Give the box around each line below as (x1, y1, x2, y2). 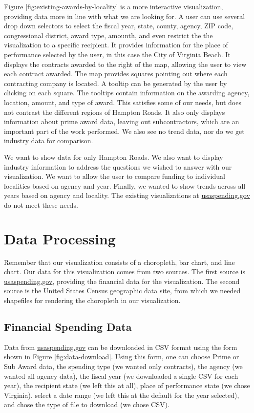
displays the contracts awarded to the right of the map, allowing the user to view (4, 59, 247, 69)
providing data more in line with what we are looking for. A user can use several (4, 11, 245, 21)
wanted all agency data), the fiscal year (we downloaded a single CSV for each (4, 370, 238, 381)
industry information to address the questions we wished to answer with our (4, 161, 232, 172)
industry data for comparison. (4, 135, 93, 146)
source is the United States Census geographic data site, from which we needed (4, 285, 241, 296)
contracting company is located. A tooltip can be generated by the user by (4, 78, 227, 88)
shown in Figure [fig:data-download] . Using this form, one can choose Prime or (4, 351, 239, 362)
